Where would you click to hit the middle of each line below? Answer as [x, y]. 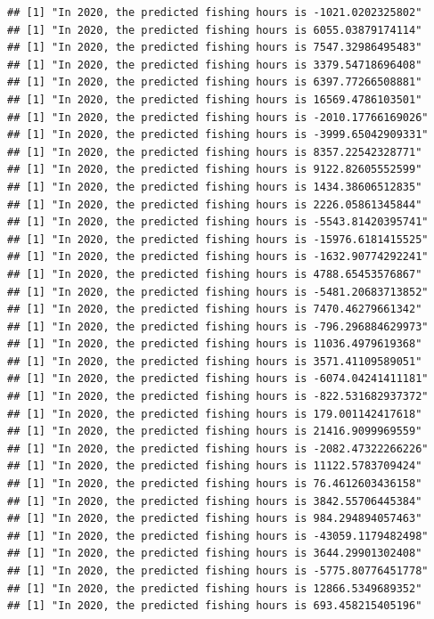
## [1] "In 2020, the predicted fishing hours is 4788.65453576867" [215, 274]
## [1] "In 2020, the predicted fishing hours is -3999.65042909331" [218, 135]
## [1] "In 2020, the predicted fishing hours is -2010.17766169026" [218, 117]
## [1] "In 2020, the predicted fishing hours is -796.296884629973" [218, 326]
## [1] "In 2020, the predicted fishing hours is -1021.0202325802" [215, 12]
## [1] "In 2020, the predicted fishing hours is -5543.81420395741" [218, 222]
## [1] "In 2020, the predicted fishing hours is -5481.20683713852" [218, 292]
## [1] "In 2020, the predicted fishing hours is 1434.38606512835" [215, 187]
